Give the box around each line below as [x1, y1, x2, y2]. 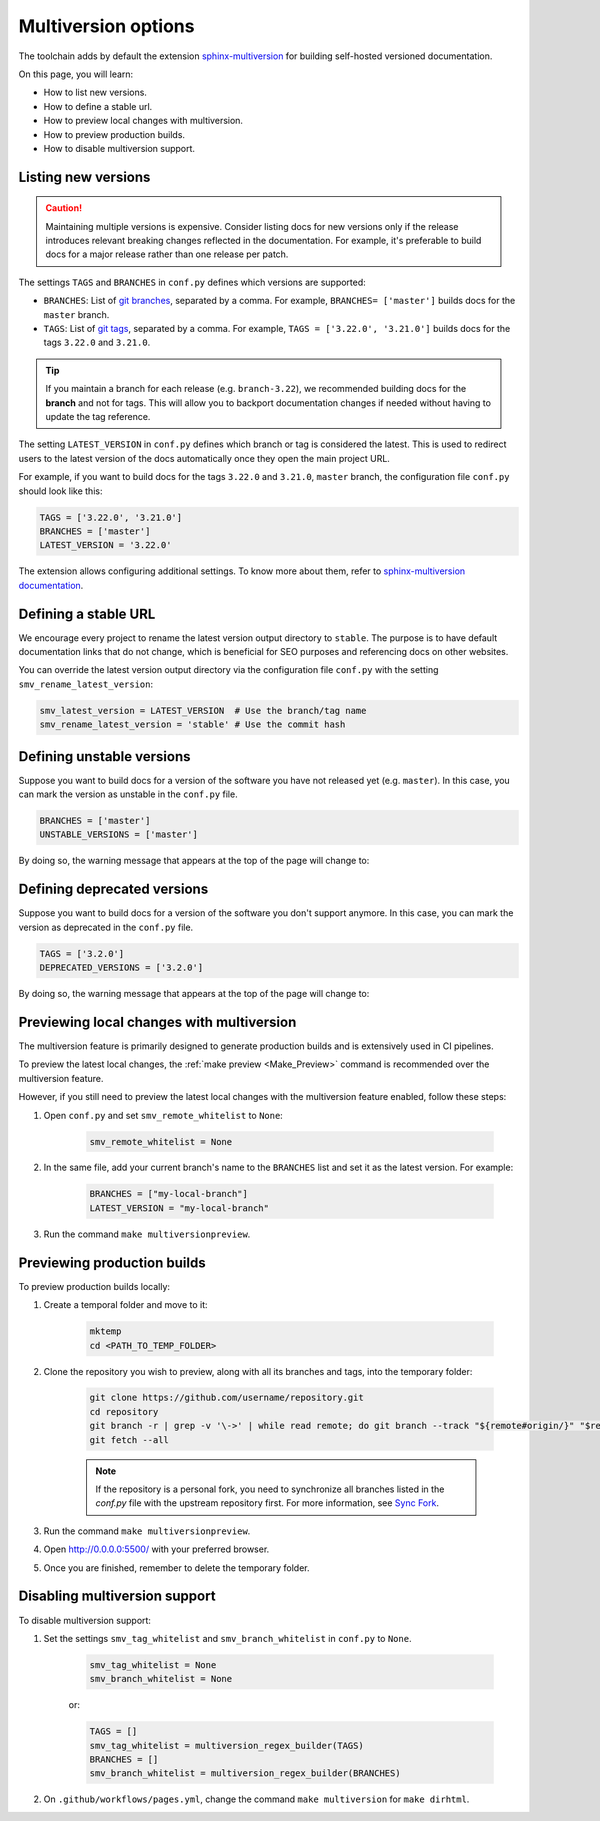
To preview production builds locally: [18, 1280, 170, 1292]
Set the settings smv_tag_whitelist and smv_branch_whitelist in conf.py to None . [43, 1632, 412, 1644]
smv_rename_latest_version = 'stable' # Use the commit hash [39, 719, 346, 730]
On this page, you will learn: [18, 68, 134, 80]
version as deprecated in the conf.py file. [18, 921, 194, 933]
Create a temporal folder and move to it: [43, 1299, 209, 1311]
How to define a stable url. [43, 100, 153, 112]
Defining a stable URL [18, 605, 156, 622]
